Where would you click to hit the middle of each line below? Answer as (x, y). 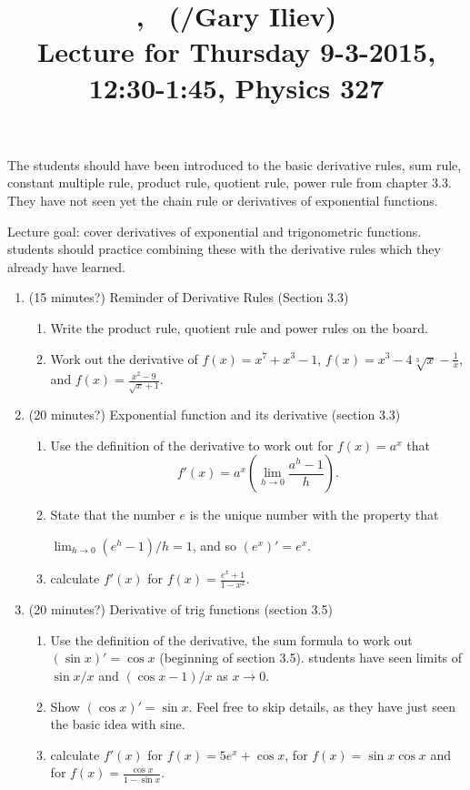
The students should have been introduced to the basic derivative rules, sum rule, (235, 164)
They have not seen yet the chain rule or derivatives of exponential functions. (223, 200)
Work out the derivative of (124, 358)
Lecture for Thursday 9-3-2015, (236, 51)
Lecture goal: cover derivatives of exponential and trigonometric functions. (215, 231)
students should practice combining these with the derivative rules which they (224, 249)
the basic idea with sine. (118, 724)
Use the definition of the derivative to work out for (192, 445)
